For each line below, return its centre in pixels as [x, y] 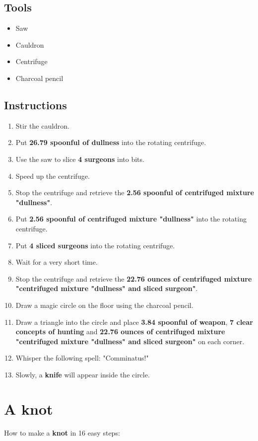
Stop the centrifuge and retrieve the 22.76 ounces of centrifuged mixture [134, 278]
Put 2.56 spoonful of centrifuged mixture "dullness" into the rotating [131, 219]
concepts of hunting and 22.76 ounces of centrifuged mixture [120, 331]
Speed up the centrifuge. [53, 176]
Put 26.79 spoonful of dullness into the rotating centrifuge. [111, 142]
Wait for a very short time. [57, 262]
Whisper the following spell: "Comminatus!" [82, 358]
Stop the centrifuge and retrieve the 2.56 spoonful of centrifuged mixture [135, 192]
